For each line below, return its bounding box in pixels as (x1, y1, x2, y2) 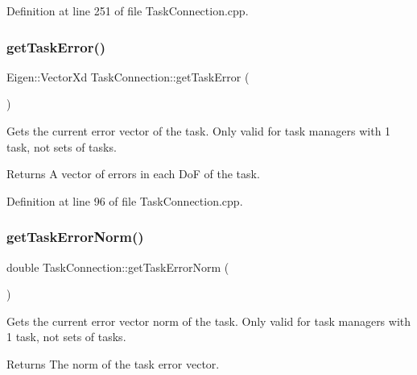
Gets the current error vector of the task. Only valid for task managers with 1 (6, 123, 391, 139)
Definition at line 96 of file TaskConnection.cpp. (6, 192, 243, 209)
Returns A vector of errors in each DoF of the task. (6, 165, 260, 182)
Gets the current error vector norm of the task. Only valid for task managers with (6, 312, 411, 329)
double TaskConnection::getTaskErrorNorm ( (6, 258, 229, 275)
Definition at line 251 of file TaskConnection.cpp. (6, 2, 249, 19)
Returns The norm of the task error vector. (6, 355, 220, 372)
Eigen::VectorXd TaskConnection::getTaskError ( (6, 68, 250, 85)
